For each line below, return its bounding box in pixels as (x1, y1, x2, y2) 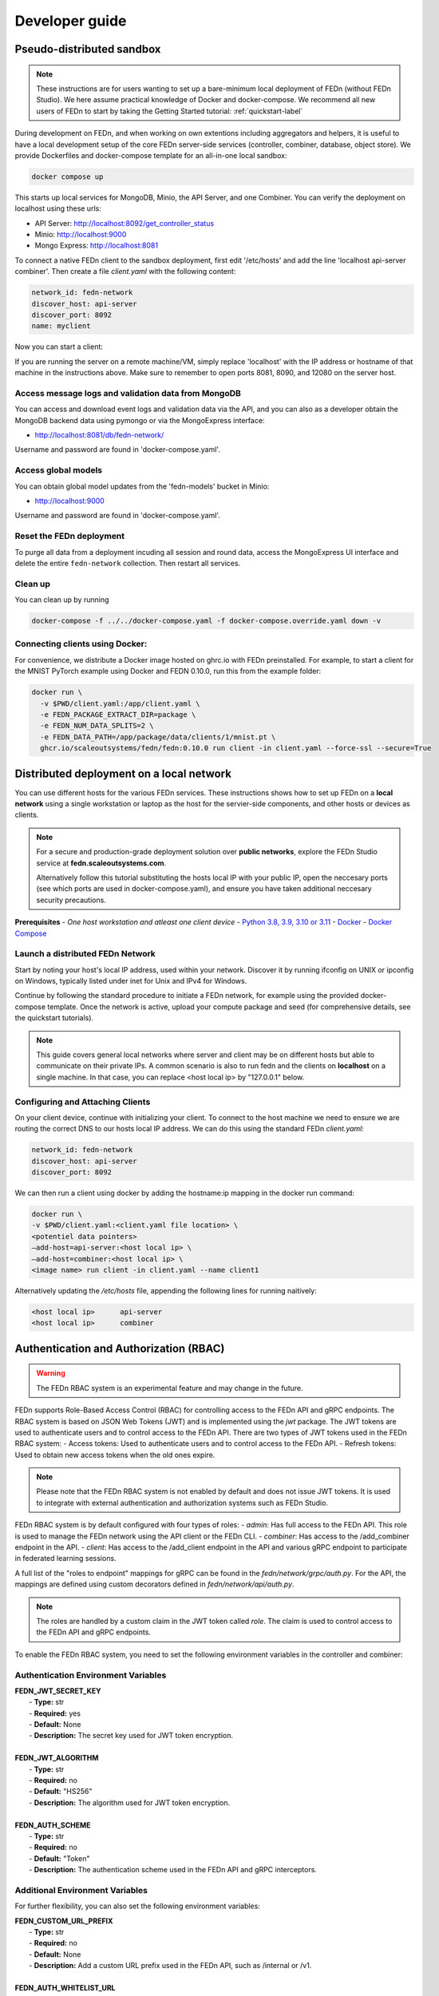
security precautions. (36, 895, 107, 905)
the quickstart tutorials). (14, 1013, 94, 1023)
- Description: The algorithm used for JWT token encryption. (29, 1797, 231, 1808)
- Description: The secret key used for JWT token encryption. (29, 1731, 233, 1741)
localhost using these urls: (14, 204, 101, 213)
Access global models (14, 465, 103, 476)
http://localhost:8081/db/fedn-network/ (34, 430, 164, 440)
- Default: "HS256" (29, 1787, 93, 1796)
